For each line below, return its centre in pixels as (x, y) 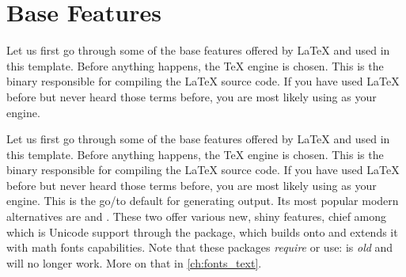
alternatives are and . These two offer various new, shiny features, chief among (197, 216)
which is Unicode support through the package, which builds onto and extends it (202, 231)
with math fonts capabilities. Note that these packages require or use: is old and (200, 247)
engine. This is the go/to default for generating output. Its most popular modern (203, 201)
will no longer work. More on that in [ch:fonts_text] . (134, 262)
